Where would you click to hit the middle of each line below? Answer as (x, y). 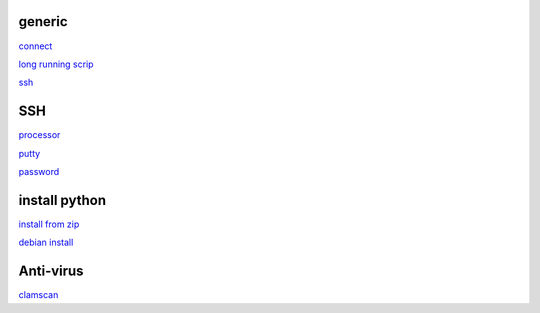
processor (39, 135)
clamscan (38, 295)
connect (35, 46)
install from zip (49, 224)
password (39, 171)
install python (62, 200)
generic (43, 21)
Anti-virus (51, 271)
